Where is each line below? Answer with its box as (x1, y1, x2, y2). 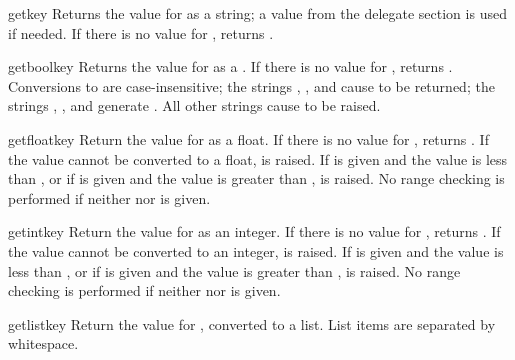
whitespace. (8, 333, 79, 354)
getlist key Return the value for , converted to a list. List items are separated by (8, 313, 496, 334)
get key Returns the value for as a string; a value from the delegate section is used (8, 3, 507, 23)
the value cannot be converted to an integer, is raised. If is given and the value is (8, 240, 504, 261)
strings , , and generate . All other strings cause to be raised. (8, 95, 381, 116)
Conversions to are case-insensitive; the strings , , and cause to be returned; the (8, 75, 495, 96)
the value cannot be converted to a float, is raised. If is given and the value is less (8, 148, 508, 169)
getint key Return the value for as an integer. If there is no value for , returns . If (8, 221, 501, 242)
